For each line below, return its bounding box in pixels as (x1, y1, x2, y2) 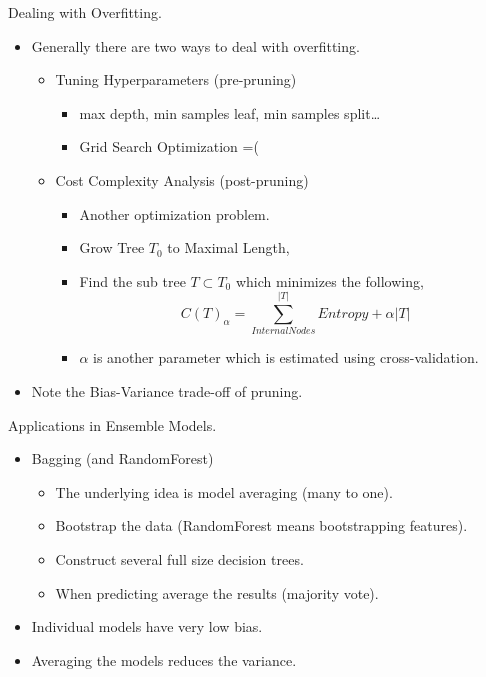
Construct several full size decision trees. (55, 549, 304, 570)
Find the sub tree (79, 270, 186, 291)
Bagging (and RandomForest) (31, 448, 214, 469)
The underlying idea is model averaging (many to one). (55, 481, 393, 502)
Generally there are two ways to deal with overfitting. (31, 35, 360, 56)
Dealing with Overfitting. (8, 2, 162, 22)
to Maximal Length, (167, 237, 290, 258)
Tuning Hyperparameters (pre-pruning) (55, 69, 297, 90)
